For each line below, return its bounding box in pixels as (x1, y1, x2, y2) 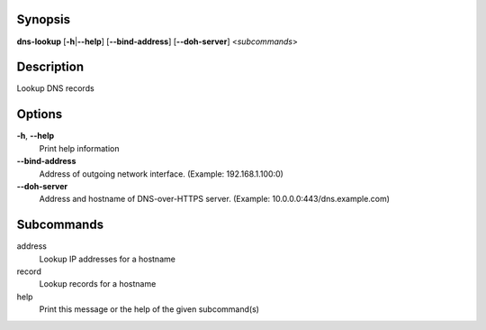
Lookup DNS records (16, 83, 94, 94)
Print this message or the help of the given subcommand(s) (39, 304, 260, 315)
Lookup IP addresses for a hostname (39, 253, 175, 264)
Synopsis (16, 12, 71, 27)
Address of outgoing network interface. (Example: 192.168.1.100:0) (39, 168, 283, 179)
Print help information (39, 142, 120, 153)
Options (16, 106, 63, 122)
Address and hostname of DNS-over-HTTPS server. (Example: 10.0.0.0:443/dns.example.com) (39, 194, 391, 205)
